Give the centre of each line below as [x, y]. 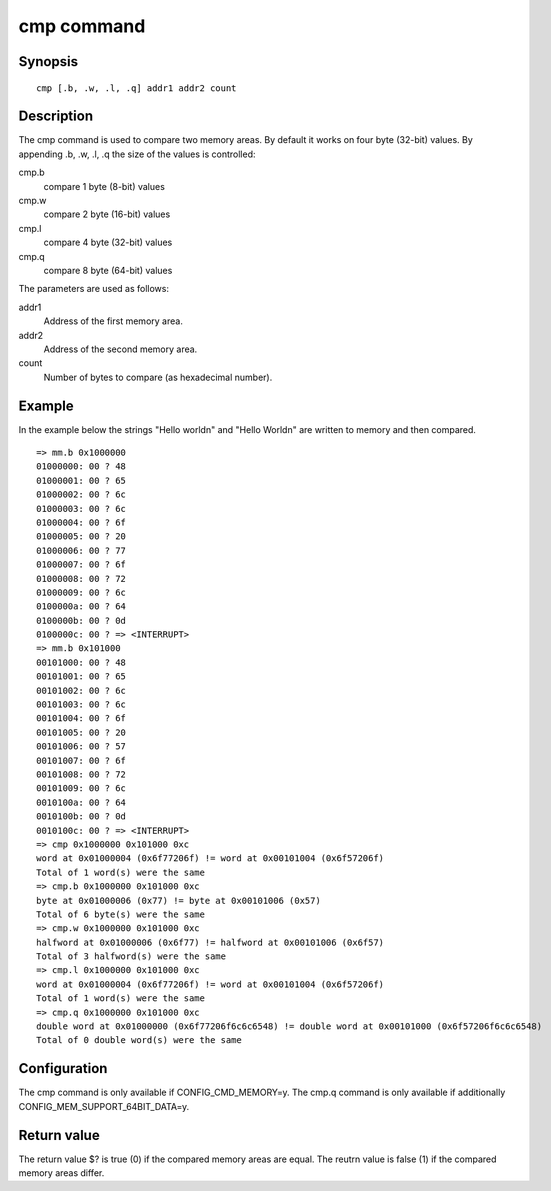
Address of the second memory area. [120, 349]
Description [56, 116]
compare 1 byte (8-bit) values [104, 186]
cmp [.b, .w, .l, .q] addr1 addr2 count [136, 88]
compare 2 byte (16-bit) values [107, 214]
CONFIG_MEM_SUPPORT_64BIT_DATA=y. [104, 1106]
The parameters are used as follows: [94, 289]
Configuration [63, 1068]
